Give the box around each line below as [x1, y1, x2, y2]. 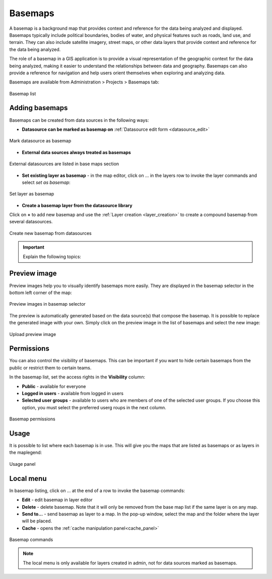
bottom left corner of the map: [9, 289, 73, 296]
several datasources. [9, 219, 53, 225]
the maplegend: [9, 450, 42, 456]
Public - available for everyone [22, 383, 86, 389]
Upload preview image [9, 331, 56, 337]
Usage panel [9, 461, 36, 467]
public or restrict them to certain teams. [9, 364, 92, 371]
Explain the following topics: [23, 253, 82, 260]
